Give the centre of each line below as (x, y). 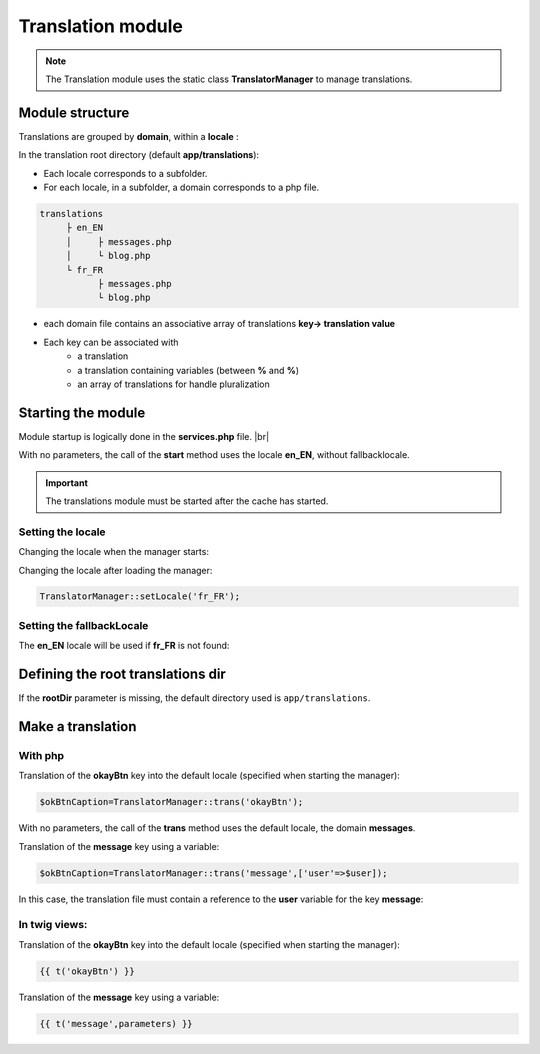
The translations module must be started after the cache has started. (187, 501)
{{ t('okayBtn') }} (87, 971)
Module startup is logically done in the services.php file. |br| (144, 436)
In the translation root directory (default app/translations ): (139, 155)
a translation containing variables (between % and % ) (188, 370)
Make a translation (77, 726)
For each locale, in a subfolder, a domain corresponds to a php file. (181, 187)
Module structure (74, 112)
